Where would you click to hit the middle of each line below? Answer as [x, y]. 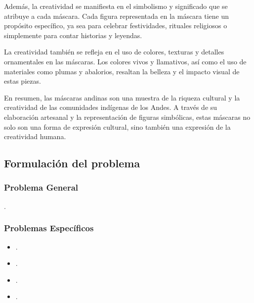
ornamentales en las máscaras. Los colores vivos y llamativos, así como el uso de [125, 61]
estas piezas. [22, 81]
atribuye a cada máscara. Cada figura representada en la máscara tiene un [117, 16]
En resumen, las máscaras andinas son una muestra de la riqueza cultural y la [122, 97]
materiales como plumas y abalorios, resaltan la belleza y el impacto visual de [122, 71]
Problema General [41, 187]
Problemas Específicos [49, 228]
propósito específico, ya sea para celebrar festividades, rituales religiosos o [116, 25]
